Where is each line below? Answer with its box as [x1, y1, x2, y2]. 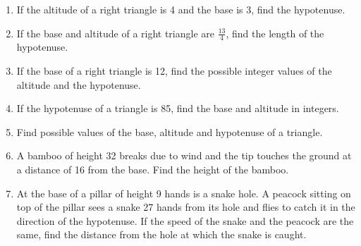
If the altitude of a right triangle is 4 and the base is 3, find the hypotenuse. [16, 2, 345, 16]
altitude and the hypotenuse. [16, 77, 141, 92]
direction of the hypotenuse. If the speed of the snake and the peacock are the [16, 213, 354, 228]
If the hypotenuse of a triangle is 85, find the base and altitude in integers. [16, 101, 339, 116]
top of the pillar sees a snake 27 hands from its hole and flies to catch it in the [16, 199, 355, 214]
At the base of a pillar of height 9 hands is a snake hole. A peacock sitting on [16, 185, 351, 200]
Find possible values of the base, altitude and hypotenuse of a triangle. [16, 124, 323, 139]
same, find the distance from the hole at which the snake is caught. [16, 227, 307, 242]
